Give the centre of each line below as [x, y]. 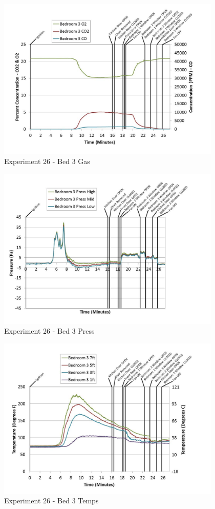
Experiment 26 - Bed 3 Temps [51, 501]
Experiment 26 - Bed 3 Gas [47, 161]
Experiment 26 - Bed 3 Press [49, 331]
